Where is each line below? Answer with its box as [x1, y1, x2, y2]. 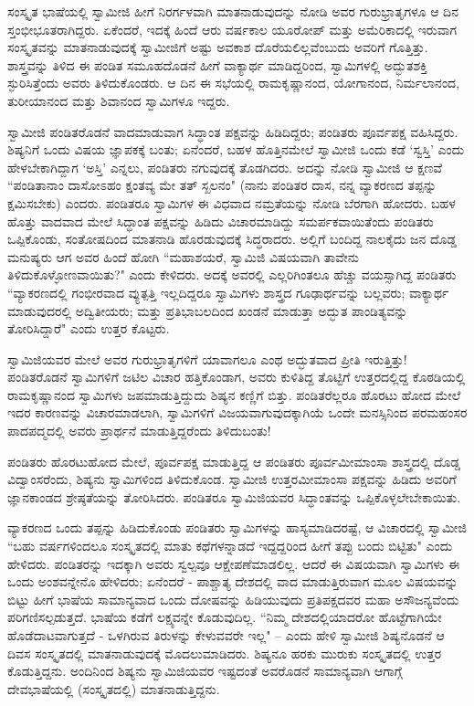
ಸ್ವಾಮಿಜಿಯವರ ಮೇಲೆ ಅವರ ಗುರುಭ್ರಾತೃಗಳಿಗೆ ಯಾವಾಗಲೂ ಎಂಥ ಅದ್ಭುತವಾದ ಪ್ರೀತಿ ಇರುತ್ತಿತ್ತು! [7, 349, 407, 368]
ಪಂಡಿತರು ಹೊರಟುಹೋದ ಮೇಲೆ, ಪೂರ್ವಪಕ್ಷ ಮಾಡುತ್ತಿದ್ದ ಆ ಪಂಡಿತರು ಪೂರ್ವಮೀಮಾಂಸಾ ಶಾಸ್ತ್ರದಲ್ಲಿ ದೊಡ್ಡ [7, 451, 460, 470]
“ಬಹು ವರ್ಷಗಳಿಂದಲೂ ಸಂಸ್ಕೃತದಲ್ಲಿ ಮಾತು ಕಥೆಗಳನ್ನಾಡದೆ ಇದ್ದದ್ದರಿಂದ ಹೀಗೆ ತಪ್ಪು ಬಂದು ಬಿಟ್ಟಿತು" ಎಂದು [7, 536, 453, 555]
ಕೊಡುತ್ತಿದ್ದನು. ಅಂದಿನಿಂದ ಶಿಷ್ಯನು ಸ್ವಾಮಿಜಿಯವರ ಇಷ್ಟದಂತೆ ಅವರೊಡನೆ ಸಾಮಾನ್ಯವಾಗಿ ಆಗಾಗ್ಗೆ [7, 661, 403, 680]
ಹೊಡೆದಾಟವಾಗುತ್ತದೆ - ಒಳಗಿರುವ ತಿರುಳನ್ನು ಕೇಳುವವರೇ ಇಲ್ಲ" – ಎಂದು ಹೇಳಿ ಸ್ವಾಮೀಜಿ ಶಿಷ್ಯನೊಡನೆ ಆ [7, 626, 445, 644]
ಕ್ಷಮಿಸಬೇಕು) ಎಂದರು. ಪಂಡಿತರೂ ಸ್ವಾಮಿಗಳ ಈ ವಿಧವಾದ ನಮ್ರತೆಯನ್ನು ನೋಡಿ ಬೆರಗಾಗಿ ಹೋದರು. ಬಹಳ [7, 193, 456, 212]
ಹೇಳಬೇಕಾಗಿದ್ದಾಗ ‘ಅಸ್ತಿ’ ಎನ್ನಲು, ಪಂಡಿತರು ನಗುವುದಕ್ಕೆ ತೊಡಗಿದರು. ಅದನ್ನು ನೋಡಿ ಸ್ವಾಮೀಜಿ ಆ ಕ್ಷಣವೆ [7, 157, 443, 176]
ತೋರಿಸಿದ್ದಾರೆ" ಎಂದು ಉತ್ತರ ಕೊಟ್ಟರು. [7, 319, 170, 338]
